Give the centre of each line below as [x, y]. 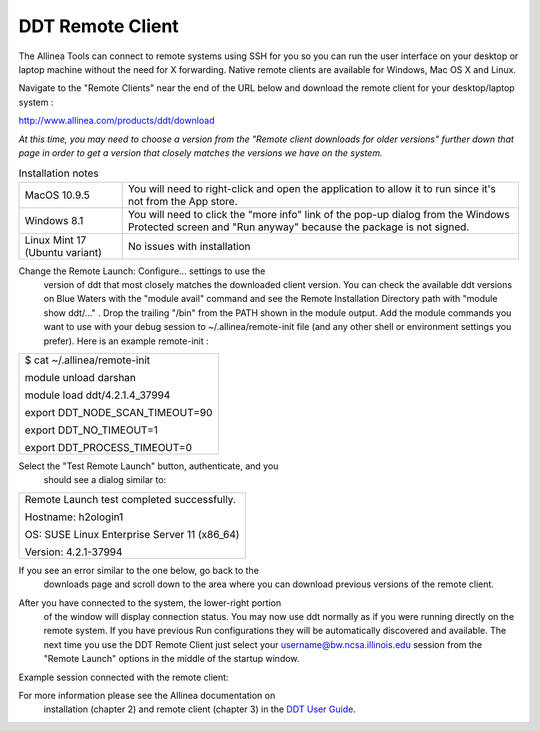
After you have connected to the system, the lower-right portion [150, 602]
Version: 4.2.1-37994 [73, 552]
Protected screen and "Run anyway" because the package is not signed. [299, 227]
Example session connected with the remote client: [123, 677]
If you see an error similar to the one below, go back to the [139, 570]
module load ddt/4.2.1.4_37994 [97, 395]
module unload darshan [80, 377]
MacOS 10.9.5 [57, 195]
